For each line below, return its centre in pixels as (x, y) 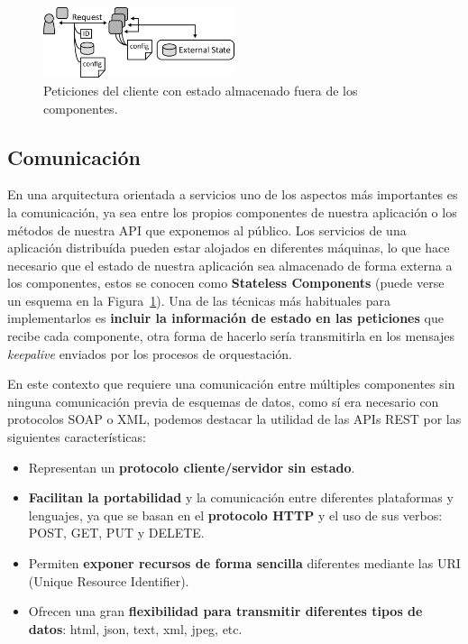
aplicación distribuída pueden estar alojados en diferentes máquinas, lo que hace (229, 248)
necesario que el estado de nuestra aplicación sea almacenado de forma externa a (230, 265)
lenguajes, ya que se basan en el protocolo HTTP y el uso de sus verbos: (235, 515)
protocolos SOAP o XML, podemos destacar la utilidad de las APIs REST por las (234, 419)
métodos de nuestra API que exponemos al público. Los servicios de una (207, 230)
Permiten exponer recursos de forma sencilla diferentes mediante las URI (244, 563)
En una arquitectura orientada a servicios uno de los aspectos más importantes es (233, 194)
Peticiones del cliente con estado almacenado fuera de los (201, 90)
